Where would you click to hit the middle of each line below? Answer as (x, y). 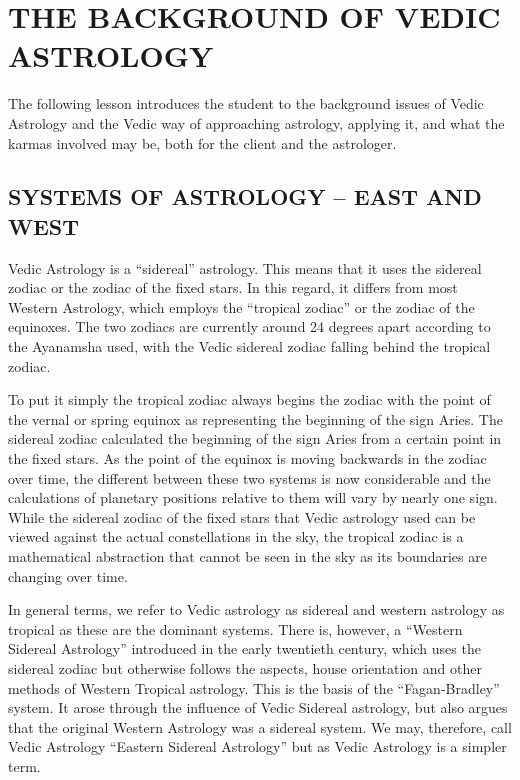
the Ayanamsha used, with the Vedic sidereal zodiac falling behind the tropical (249, 346)
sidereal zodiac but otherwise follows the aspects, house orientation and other (245, 667)
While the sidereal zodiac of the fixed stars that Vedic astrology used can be (242, 516)
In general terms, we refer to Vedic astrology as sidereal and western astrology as (256, 609)
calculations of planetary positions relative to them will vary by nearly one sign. (253, 497)
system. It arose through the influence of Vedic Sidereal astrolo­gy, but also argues (258, 707)
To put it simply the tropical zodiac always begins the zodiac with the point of (249, 399)
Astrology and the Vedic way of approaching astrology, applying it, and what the (256, 122)
